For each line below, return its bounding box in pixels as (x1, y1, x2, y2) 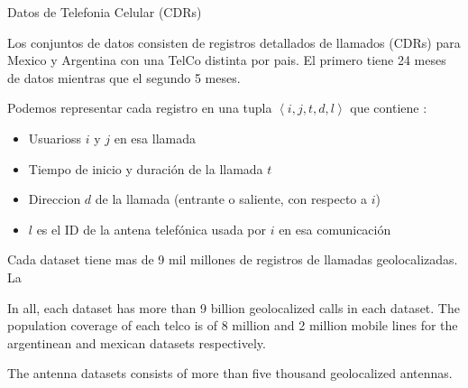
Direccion (28, 189, 81, 208)
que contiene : (350, 98, 427, 117)
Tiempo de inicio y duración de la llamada (28, 159, 263, 178)
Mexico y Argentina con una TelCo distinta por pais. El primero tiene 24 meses (7, 51, 446, 69)
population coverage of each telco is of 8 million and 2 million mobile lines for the (7, 316, 458, 335)
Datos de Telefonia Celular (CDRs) (7, 3, 202, 21)
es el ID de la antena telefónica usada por (36, 219, 266, 238)
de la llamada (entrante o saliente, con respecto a (95, 189, 367, 208)
